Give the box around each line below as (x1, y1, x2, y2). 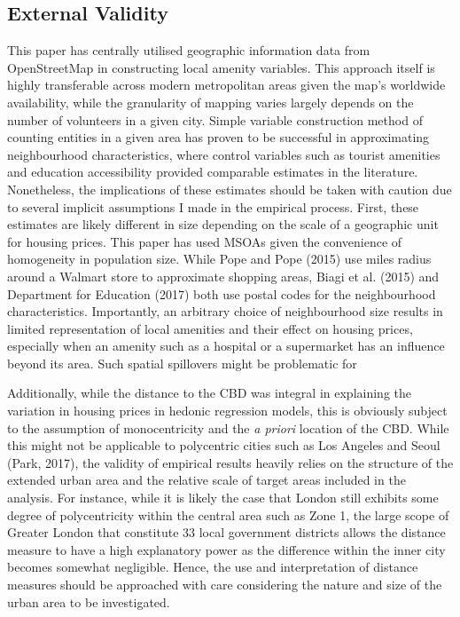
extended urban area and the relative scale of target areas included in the (7, 471, 406, 489)
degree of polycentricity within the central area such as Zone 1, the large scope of (7, 505, 449, 524)
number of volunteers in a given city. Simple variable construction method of (7, 110, 423, 129)
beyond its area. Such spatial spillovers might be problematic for (7, 353, 357, 372)
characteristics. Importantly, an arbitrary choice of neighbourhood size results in (7, 302, 443, 320)
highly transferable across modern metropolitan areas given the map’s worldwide (7, 75, 446, 94)
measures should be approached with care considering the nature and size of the (7, 575, 442, 594)
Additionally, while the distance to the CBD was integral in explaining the (7, 384, 411, 402)
